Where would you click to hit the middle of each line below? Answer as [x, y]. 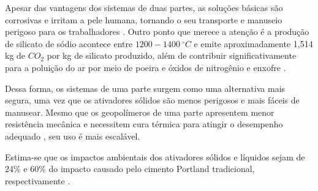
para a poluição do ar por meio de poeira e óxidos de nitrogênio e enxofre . [146, 67]
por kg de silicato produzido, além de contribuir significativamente [172, 55]
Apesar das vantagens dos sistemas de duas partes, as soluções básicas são [144, 7]
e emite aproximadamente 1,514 [253, 43]
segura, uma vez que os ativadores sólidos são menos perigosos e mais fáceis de [152, 100]
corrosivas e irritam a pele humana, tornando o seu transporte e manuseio [144, 19]
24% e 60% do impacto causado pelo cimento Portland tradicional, [130, 169]
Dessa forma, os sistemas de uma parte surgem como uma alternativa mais [145, 88]
